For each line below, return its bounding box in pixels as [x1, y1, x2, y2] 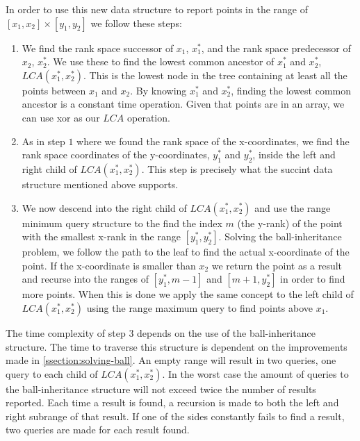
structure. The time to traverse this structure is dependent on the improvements [6, 339, 347, 353]
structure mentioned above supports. [22, 176, 179, 191]
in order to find [280, 272, 345, 286]
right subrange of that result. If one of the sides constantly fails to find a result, [6, 408, 345, 423]
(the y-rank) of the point [237, 215, 343, 230]
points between [22, 83, 86, 97]
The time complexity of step [6, 325, 126, 340]
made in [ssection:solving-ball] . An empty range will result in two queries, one [6, 353, 336, 367]
